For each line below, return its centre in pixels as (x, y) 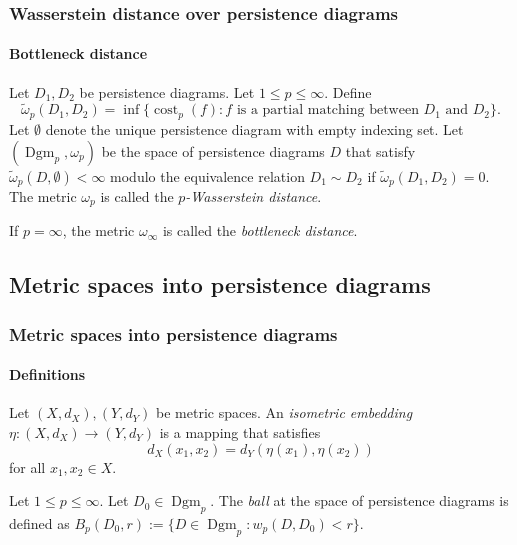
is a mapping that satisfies (240, 432)
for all (27, 466)
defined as (39, 523)
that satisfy (380, 150)
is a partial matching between (327, 110)
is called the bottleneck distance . (260, 230)
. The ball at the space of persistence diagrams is (359, 500)
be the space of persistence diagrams (213, 150)
